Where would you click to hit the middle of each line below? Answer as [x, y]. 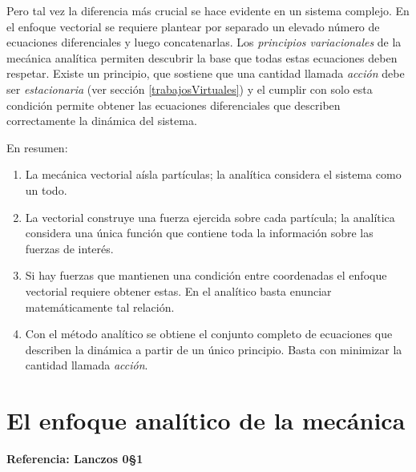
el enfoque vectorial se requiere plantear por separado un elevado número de [193, 26]
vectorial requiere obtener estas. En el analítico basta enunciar [178, 290]
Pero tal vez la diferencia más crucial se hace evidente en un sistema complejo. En [208, 10]
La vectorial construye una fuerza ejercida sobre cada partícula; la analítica [210, 217]
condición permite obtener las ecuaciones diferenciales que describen [174, 105]
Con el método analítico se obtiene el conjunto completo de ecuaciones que [209, 334]
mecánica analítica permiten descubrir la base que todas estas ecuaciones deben [202, 57]
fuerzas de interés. [69, 248]
